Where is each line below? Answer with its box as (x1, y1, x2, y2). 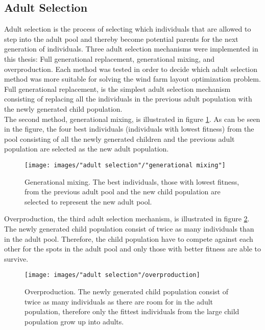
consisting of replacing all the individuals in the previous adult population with (4, 93, 252, 104)
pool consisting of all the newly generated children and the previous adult (4, 133, 235, 144)
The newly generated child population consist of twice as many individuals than (4, 223, 254, 234)
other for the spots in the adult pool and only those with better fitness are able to (4, 243, 261, 254)
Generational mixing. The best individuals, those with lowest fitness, (25, 176, 239, 187)
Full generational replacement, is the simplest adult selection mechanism (4, 83, 231, 94)
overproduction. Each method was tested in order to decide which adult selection (4, 63, 258, 74)
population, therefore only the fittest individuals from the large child (25, 306, 239, 317)
